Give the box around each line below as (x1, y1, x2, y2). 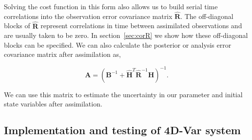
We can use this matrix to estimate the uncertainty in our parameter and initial (4, 89, 243, 99)
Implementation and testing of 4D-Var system (4, 122, 241, 138)
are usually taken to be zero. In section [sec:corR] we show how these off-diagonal (4, 30, 248, 40)
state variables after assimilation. (4, 99, 102, 109)
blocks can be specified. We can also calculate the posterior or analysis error (4, 39, 232, 50)
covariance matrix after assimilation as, (4, 49, 121, 59)
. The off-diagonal (180, 11, 233, 21)
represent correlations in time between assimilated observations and (40, 20, 242, 31)
